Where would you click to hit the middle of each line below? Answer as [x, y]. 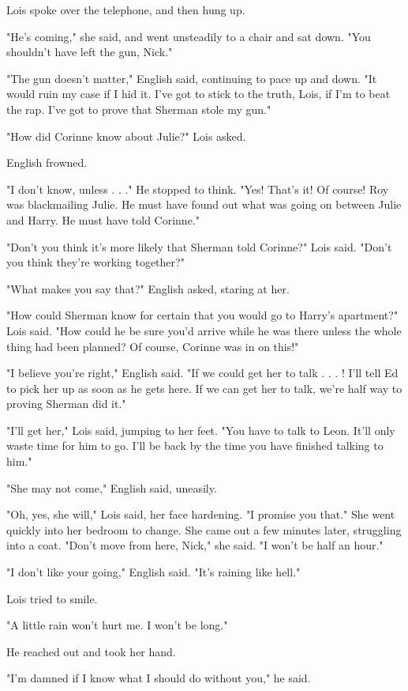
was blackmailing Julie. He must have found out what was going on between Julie [204, 204]
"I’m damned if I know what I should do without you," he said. [159, 678]
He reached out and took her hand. [91, 651]
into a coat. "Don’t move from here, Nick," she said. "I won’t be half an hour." [195, 545]
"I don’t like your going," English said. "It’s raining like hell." [153, 572]
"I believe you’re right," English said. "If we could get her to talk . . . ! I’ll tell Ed [202, 373]
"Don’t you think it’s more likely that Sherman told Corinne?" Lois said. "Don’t [199, 246]
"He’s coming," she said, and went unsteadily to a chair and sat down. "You [189, 36]
